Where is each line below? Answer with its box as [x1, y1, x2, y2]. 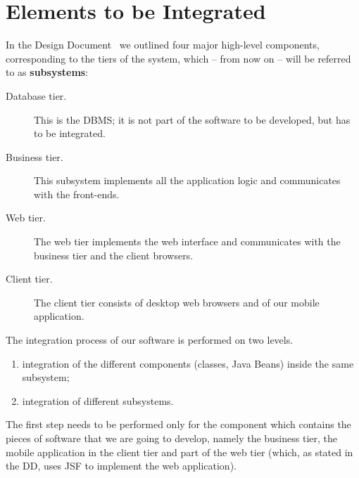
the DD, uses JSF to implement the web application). [6, 458, 237, 473]
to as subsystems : [6, 65, 89, 79]
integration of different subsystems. [22, 393, 174, 408]
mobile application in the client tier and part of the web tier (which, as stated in [6, 444, 353, 459]
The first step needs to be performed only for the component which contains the [6, 417, 351, 432]
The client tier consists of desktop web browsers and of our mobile [34, 295, 320, 309]
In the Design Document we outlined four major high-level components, [6, 37, 320, 52]
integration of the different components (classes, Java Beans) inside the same [22, 356, 354, 370]
